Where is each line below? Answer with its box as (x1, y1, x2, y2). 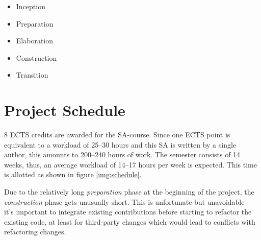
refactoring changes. (4, 226, 66, 237)
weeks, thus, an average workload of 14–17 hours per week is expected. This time (4, 159, 257, 170)
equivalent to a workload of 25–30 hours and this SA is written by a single (4, 139, 237, 150)
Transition (16, 69, 48, 80)
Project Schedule (4, 100, 125, 121)
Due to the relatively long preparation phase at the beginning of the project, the (4, 186, 254, 197)
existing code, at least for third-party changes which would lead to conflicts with (4, 216, 255, 227)
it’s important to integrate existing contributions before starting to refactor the (4, 206, 252, 217)
